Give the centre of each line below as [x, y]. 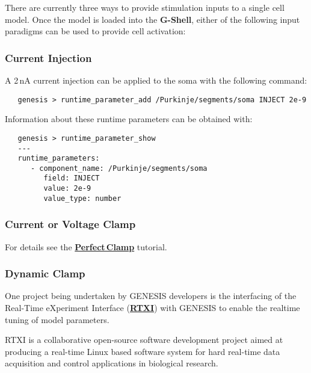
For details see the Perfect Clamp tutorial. [86, 246]
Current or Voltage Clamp [70, 224]
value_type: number [82, 198]
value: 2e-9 [67, 189]
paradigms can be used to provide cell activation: [95, 31]
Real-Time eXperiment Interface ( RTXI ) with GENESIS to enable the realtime [152, 308]
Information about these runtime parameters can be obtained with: [129, 119]
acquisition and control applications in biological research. [112, 363]
